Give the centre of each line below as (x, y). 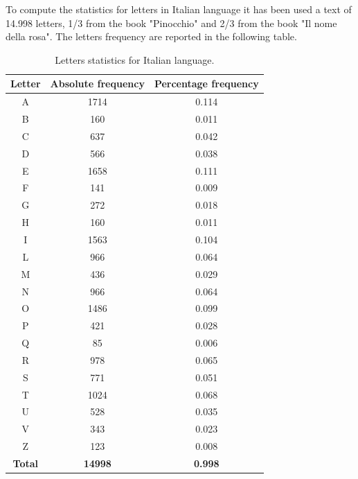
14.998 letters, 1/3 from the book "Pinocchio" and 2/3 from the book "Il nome (171, 23)
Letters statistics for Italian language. (135, 59)
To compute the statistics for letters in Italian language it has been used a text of (179, 9)
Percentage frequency (206, 84)
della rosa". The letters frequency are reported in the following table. (151, 36)
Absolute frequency (97, 84)
